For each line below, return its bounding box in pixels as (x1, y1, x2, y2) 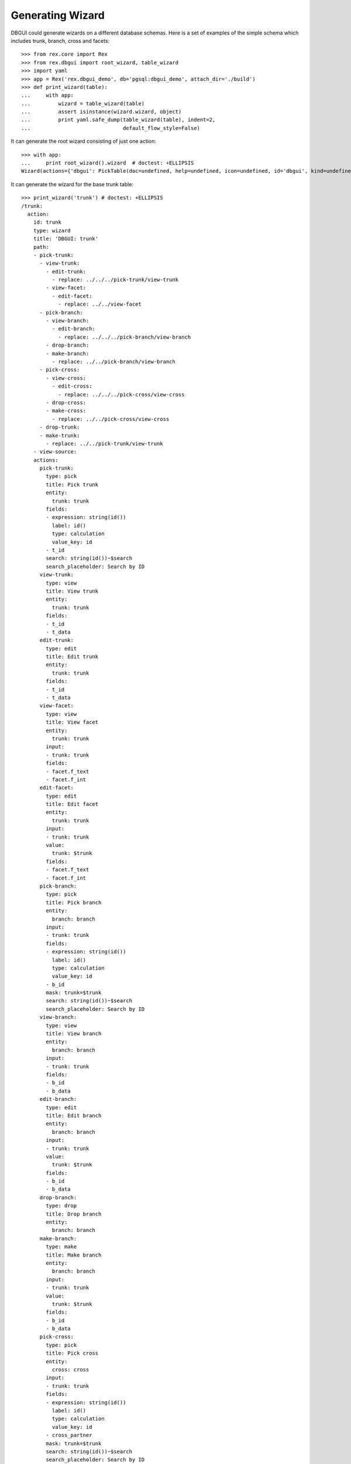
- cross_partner (46, 1432, 92, 1439)
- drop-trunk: (39, 424, 80, 430)
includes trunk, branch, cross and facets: (11, 37, 110, 44)
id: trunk (33, 219, 61, 225)
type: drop (46, 1202, 77, 1209)
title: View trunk (46, 587, 99, 594)
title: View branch (46, 1031, 102, 1037)
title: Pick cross (46, 1350, 99, 1357)
